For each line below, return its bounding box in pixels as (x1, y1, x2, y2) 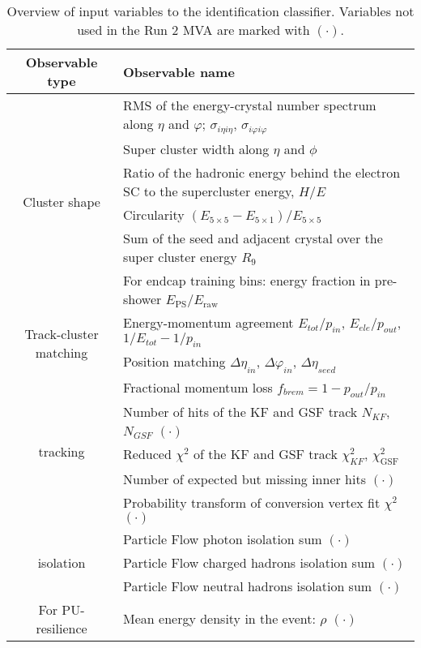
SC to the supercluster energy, (123, 181, 295, 200)
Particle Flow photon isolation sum (123, 529, 322, 548)
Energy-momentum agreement (123, 312, 294, 332)
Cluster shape (23, 192, 100, 212)
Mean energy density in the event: (123, 609, 316, 629)
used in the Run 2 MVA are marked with (77, 20, 310, 39)
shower (123, 289, 162, 308)
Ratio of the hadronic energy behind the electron (123, 162, 401, 182)
